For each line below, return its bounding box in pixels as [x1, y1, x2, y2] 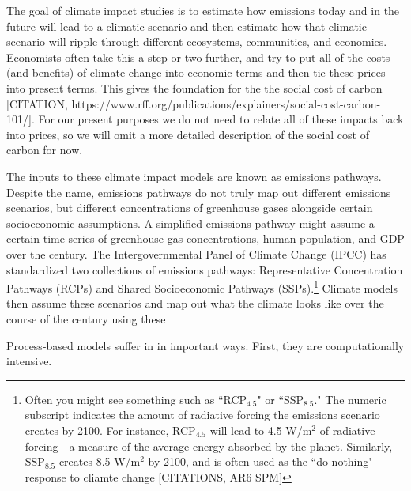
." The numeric [314, 391, 386, 407]
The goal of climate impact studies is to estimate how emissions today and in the [6, 2, 400, 18]
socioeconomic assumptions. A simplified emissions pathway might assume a [6, 214, 375, 231]
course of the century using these [6, 310, 166, 327]
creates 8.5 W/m [58, 453, 141, 470]
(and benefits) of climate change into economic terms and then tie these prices [6, 64, 386, 81]
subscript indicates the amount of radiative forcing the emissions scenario [25, 406, 380, 423]
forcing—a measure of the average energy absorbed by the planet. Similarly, [25, 437, 393, 454]
